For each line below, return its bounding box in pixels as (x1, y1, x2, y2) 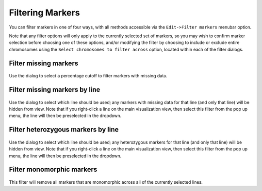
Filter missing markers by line (9, 85, 100, 94)
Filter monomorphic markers (9, 165, 98, 174)
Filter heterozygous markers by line (9, 126, 119, 134)
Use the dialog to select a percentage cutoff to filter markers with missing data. (9, 73, 167, 79)
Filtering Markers (9, 7, 80, 18)
